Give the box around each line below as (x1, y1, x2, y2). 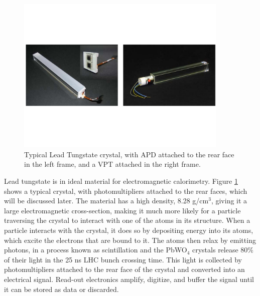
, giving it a (211, 195, 247, 206)
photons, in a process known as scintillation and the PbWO (4, 244, 187, 255)
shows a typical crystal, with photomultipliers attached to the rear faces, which (4, 185, 247, 196)
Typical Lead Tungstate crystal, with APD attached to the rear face (24, 149, 234, 159)
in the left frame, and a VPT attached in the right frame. (24, 159, 201, 169)
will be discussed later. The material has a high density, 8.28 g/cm (4, 195, 209, 206)
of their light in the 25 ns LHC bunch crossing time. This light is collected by (4, 254, 242, 264)
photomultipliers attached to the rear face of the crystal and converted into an (4, 264, 245, 274)
